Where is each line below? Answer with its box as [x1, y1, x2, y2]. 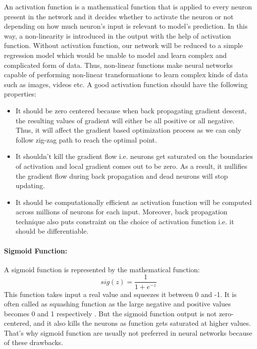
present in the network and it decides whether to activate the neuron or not [4, 11, 234, 21]
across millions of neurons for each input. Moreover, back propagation [15, 206, 227, 217]
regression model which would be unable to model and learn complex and [4, 50, 227, 60]
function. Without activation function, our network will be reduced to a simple [4, 40, 243, 50]
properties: [4, 89, 37, 99]
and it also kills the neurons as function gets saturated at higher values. [33, 318, 251, 328]
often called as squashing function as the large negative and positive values [4, 299, 231, 309]
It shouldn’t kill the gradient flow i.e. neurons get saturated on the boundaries [15, 151, 254, 161]
